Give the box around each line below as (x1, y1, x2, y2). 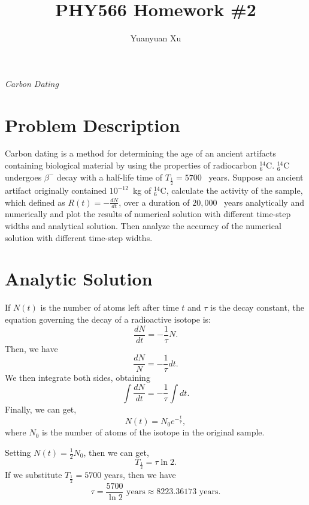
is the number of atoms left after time (40, 301, 179, 314)
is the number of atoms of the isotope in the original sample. (42, 426, 265, 438)
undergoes (5, 170, 42, 183)
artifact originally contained (5, 184, 107, 197)
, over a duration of (119, 196, 190, 208)
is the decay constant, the (210, 301, 304, 314)
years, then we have (104, 468, 176, 481)
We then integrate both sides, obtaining (5, 371, 150, 384)
